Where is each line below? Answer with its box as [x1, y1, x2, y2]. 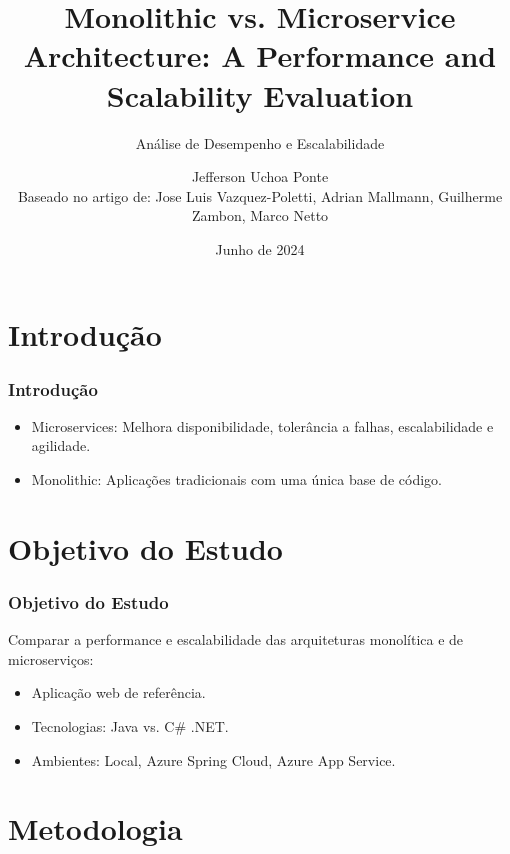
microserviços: [8, 648, 94, 669]
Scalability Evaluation [106, 74, 414, 115]
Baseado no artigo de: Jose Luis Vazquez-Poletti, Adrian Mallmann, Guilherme [17, 185, 503, 206]
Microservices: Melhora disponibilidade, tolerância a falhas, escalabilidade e [31, 415, 494, 436]
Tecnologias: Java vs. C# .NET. [31, 716, 229, 737]
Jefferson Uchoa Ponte [191, 166, 329, 187]
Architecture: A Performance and [23, 35, 497, 76]
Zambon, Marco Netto [191, 205, 329, 226]
